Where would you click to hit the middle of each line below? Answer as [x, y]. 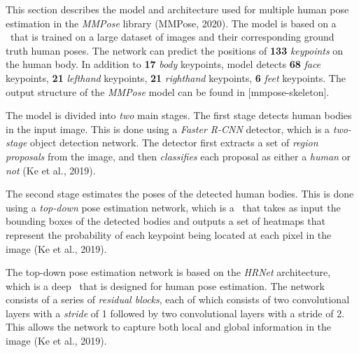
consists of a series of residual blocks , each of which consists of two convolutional [178, 299]
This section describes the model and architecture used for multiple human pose [177, 9]
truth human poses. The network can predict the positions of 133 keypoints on [175, 50]
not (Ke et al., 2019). [51, 170]
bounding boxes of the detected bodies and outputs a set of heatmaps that [166, 221]
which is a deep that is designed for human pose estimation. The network [165, 285]
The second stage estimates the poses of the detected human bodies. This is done [180, 194]
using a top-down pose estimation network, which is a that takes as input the [173, 207]
